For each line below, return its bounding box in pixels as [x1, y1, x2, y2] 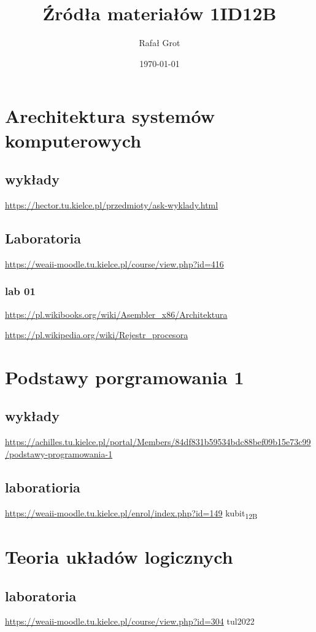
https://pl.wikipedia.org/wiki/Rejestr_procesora [5, 328, 188, 341]
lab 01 [5, 283, 36, 299]
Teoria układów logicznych [5, 543, 233, 569]
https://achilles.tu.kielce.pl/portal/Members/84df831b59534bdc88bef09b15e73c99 [5, 435, 311, 448]
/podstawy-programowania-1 [5, 447, 113, 460]
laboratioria [5, 477, 80, 496]
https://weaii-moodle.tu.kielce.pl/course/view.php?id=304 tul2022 [5, 615, 255, 628]
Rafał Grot [139, 36, 180, 49]
